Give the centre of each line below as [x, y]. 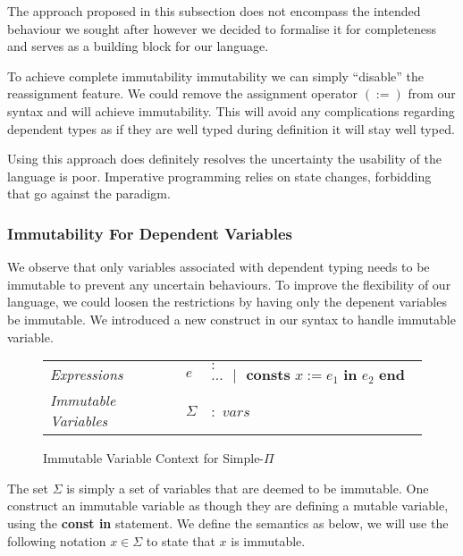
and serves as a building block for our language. [138, 46]
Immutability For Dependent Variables [150, 233]
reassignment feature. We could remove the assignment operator [183, 93]
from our [432, 93]
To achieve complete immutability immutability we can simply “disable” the [216, 76]
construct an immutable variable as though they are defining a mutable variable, [228, 505]
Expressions [87, 374]
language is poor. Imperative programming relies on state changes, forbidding [219, 176]
